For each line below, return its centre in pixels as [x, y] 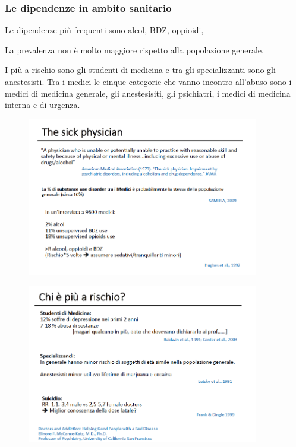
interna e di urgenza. [42, 105]
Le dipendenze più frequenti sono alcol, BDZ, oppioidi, [104, 30]
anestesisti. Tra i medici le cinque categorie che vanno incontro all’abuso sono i [148, 81]
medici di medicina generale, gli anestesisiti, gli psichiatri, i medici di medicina [148, 93]
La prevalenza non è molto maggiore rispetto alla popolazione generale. [134, 50]
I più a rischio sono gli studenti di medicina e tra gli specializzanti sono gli [140, 70]
